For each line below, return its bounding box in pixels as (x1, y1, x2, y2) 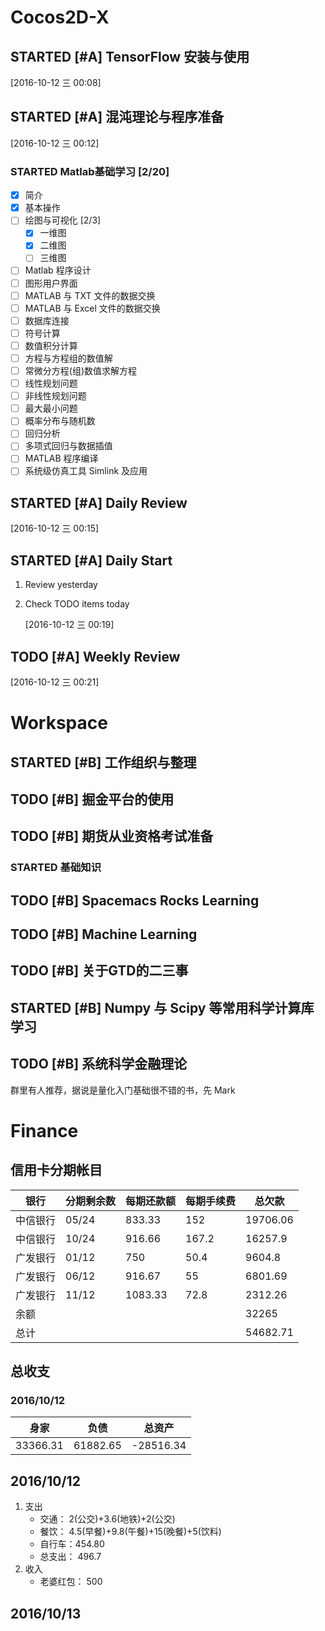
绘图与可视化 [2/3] (24, 214, 102, 226)
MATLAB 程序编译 (24, 452, 99, 465)
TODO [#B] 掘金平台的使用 (10, 791, 175, 808)
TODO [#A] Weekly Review (10, 648, 181, 665)
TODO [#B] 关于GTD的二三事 (10, 962, 189, 980)
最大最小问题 (24, 402, 78, 415)
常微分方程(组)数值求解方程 (24, 364, 137, 376)
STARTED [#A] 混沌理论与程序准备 (10, 109, 225, 126)
